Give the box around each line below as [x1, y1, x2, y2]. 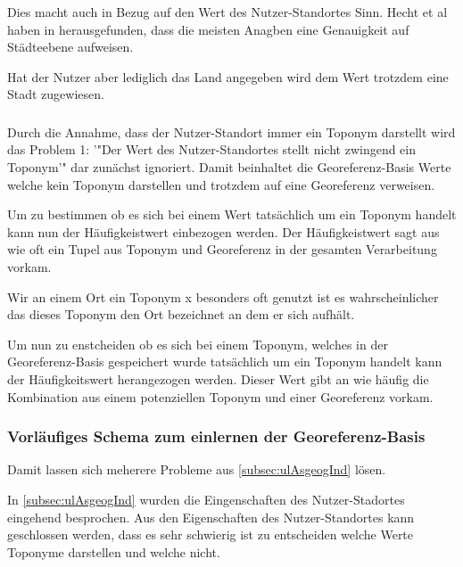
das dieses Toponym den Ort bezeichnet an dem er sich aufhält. [7, 305, 355, 324]
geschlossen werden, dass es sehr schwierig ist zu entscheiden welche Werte [7, 525, 414, 544]
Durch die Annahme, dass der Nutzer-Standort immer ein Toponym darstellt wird [7, 122, 456, 141]
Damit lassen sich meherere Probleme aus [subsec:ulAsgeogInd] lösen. [7, 460, 386, 479]
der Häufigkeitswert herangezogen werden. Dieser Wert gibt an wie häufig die [7, 370, 429, 389]
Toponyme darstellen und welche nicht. [7, 542, 220, 561]
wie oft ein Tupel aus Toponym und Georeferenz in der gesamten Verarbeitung [7, 240, 437, 259]
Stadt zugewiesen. [7, 85, 104, 103]
